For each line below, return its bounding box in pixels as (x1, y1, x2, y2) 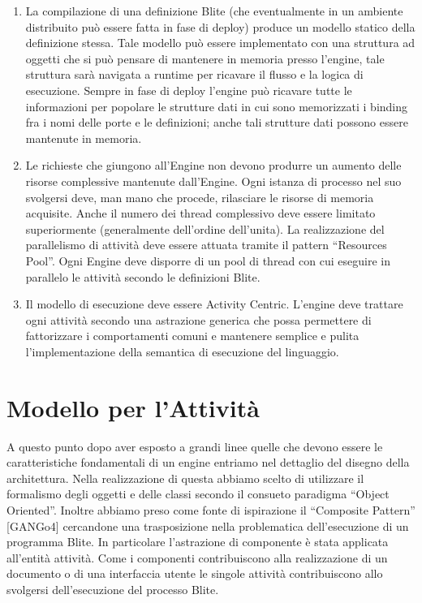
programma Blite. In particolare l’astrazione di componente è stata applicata (6, 533, 389, 550)
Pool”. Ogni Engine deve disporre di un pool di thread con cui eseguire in (25, 252, 390, 269)
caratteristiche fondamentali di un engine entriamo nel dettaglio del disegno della (6, 454, 410, 471)
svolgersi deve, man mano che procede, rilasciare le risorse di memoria (25, 188, 374, 205)
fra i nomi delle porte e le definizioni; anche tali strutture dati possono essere (25, 114, 408, 131)
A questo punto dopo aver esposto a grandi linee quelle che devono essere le (6, 437, 383, 454)
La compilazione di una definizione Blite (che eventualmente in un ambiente (25, 2, 403, 19)
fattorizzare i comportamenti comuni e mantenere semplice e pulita (25, 327, 360, 344)
